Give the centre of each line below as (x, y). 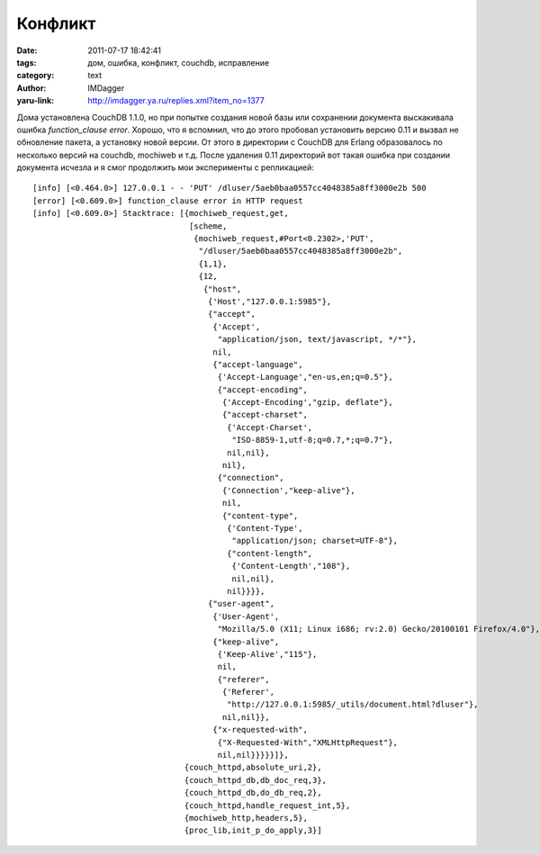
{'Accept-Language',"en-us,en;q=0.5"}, (305, 377)
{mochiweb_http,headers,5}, (246, 818)
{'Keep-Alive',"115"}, (267, 654)
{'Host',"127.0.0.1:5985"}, (270, 301)
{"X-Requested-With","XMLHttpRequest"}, (308, 742)
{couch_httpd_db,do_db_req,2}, (253, 793)
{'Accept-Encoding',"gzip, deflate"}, (307, 402)
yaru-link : (35, 101)
